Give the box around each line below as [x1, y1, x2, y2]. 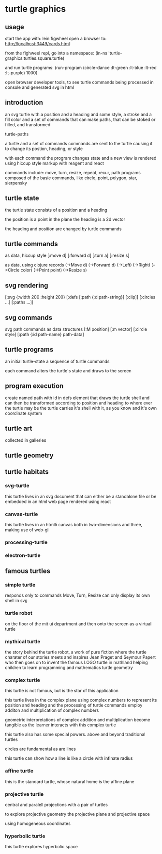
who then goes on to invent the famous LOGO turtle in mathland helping [5, 659, 148, 665]
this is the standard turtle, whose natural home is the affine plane [5, 778, 134, 785]
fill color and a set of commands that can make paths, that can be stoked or [5, 117, 156, 122]
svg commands [5, 313, 53, 321]
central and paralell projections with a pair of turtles [5, 802, 108, 807]
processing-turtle [5, 539, 48, 546]
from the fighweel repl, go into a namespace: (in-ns [5, 50, 107, 56]
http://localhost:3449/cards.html [5, 41, 70, 47]
